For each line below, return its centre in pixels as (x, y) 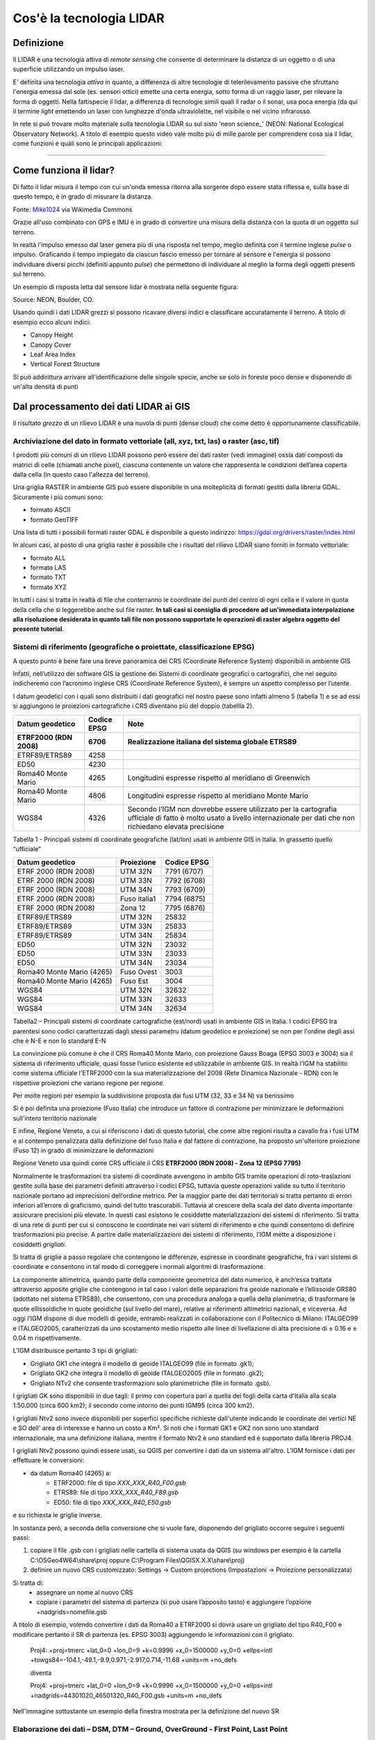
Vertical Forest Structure (65, 364)
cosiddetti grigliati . (40, 1244)
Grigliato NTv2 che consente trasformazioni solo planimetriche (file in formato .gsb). (150, 1383)
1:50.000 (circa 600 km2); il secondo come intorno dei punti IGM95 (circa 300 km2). (134, 1405)
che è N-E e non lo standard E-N (60, 1041)
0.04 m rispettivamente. (47, 1338)
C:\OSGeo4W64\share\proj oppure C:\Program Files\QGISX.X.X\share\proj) (137, 1560)
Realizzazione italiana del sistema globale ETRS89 (212, 741)
